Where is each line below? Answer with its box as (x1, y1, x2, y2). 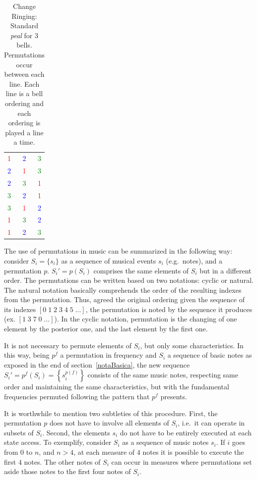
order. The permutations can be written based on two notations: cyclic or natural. (4, 275, 254, 285)
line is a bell (5, 88, 43, 99)
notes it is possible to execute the (142, 447, 244, 457)
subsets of (4, 427, 34, 437)
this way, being (4, 350, 50, 360)
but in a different (199, 265, 252, 275)
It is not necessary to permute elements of (4, 340, 131, 350)
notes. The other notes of (24, 456, 101, 467)
